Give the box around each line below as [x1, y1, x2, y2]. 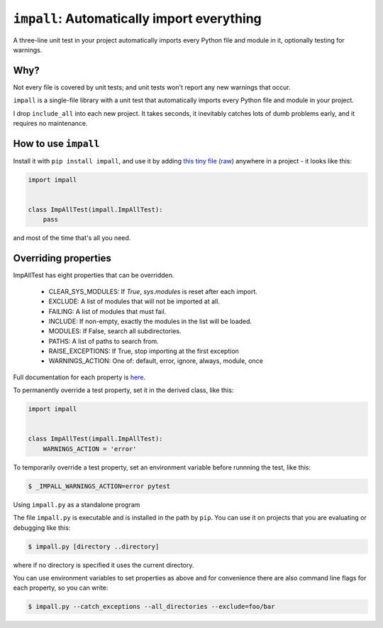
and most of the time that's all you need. [13, 234, 131, 242]
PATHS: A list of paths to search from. [48, 337, 159, 345]
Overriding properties [13, 252, 111, 264]
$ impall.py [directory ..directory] [28, 542, 160, 551]
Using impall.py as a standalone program [13, 500, 140, 509]
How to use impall [13, 137, 100, 149]
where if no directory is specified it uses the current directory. [13, 561, 194, 569]
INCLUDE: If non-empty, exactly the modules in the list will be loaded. [48, 317, 252, 325]
